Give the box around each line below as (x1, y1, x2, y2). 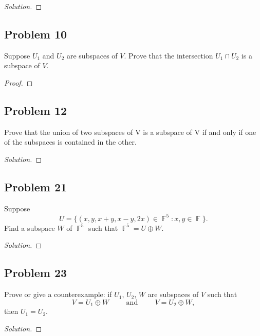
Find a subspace (4, 222, 55, 233)
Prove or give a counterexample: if (4, 289, 112, 300)
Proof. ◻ (4, 77, 33, 88)
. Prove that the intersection (124, 50, 213, 61)
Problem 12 (4, 102, 67, 118)
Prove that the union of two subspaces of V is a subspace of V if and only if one (4, 126, 256, 137)
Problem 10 (4, 26, 67, 42)
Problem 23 (4, 265, 67, 281)
